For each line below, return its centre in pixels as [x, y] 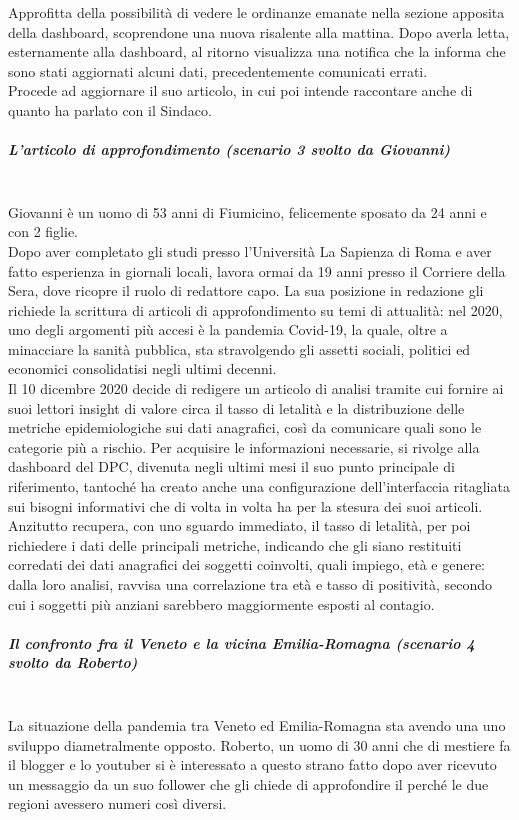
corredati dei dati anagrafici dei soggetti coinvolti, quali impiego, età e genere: [247, 564]
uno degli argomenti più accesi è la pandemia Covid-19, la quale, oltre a [228, 329]
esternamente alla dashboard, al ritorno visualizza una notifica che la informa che [257, 51]
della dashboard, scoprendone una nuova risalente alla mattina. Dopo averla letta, [259, 31]
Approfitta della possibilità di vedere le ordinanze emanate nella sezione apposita [256, 12]
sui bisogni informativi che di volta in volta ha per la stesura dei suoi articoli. [245, 505]
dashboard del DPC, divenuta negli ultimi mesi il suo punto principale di [231, 466]
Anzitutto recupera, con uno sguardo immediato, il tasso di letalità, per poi [239, 525]
